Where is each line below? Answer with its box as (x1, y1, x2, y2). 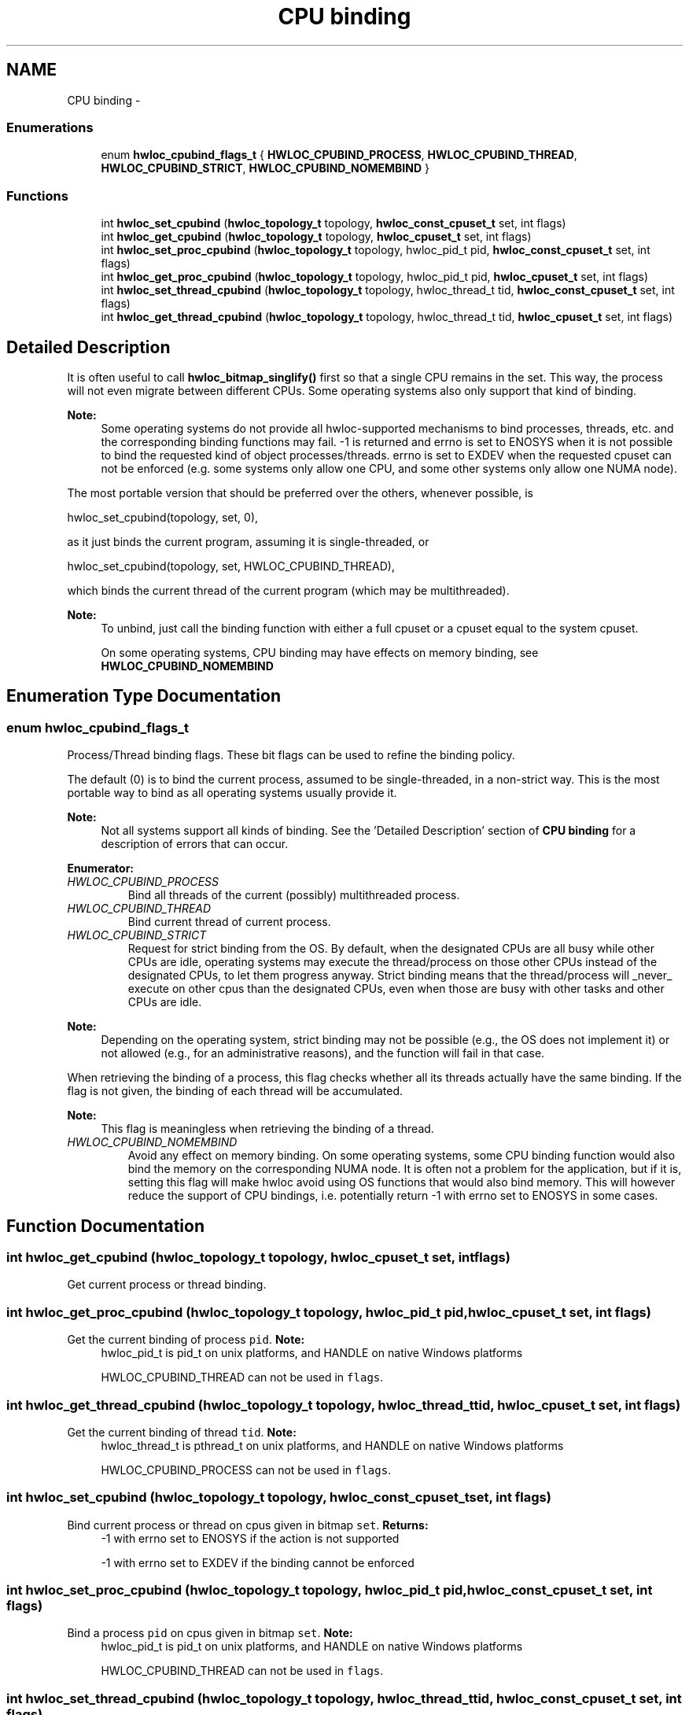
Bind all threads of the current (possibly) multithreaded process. (127, 888, 460, 902)
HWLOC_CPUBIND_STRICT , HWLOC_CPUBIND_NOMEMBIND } (101, 161, 429, 175)
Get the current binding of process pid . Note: (67, 1333, 305, 1347)
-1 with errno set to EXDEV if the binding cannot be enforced (101, 1555, 415, 1569)
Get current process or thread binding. (67, 1278, 267, 1292)
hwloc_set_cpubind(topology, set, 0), (67, 510, 259, 524)
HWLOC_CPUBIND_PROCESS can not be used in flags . (101, 1462, 392, 1477)
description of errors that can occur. (101, 837, 289, 851)
